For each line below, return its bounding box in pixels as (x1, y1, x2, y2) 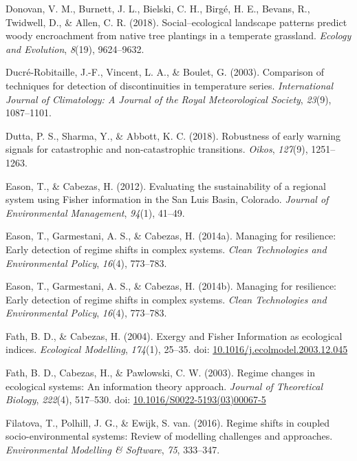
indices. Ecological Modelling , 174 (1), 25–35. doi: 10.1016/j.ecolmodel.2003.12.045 (6, 342, 348, 356)
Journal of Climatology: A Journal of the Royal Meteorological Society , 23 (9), (6, 92, 332, 106)
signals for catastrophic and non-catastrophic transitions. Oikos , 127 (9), (6, 142, 308, 156)
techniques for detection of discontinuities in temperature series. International (6, 78, 334, 92)
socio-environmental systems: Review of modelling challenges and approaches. (6, 429, 333, 443)
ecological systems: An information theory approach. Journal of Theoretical (6, 378, 323, 393)
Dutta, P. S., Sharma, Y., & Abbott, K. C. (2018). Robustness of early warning (6, 128, 341, 142)
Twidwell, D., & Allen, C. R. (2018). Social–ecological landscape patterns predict (6, 14, 347, 29)
